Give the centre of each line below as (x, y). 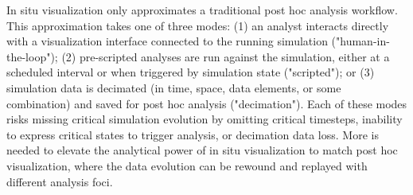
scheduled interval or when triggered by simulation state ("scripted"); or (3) (191, 72)
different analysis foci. (60, 181)
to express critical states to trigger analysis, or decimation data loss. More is (193, 134)
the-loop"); (32, 56)
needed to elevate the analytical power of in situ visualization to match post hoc (202, 150)
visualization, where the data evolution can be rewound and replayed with (187, 165)
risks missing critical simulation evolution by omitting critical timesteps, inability (205, 119)
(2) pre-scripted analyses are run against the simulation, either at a (226, 56)
